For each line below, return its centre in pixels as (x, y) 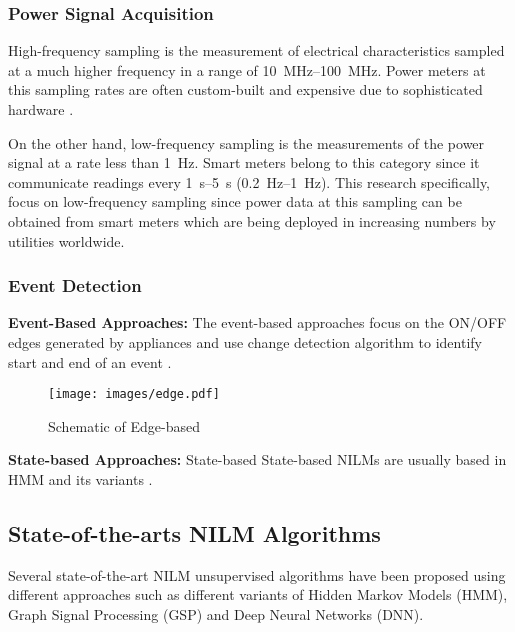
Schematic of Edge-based (124, 425)
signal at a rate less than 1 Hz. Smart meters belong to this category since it (244, 162)
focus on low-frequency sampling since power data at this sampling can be (235, 201)
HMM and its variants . (80, 479)
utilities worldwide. (66, 240)
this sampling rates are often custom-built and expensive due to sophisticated (245, 89)
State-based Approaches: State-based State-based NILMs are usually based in (257, 459)
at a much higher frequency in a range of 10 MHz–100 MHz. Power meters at (247, 69)
